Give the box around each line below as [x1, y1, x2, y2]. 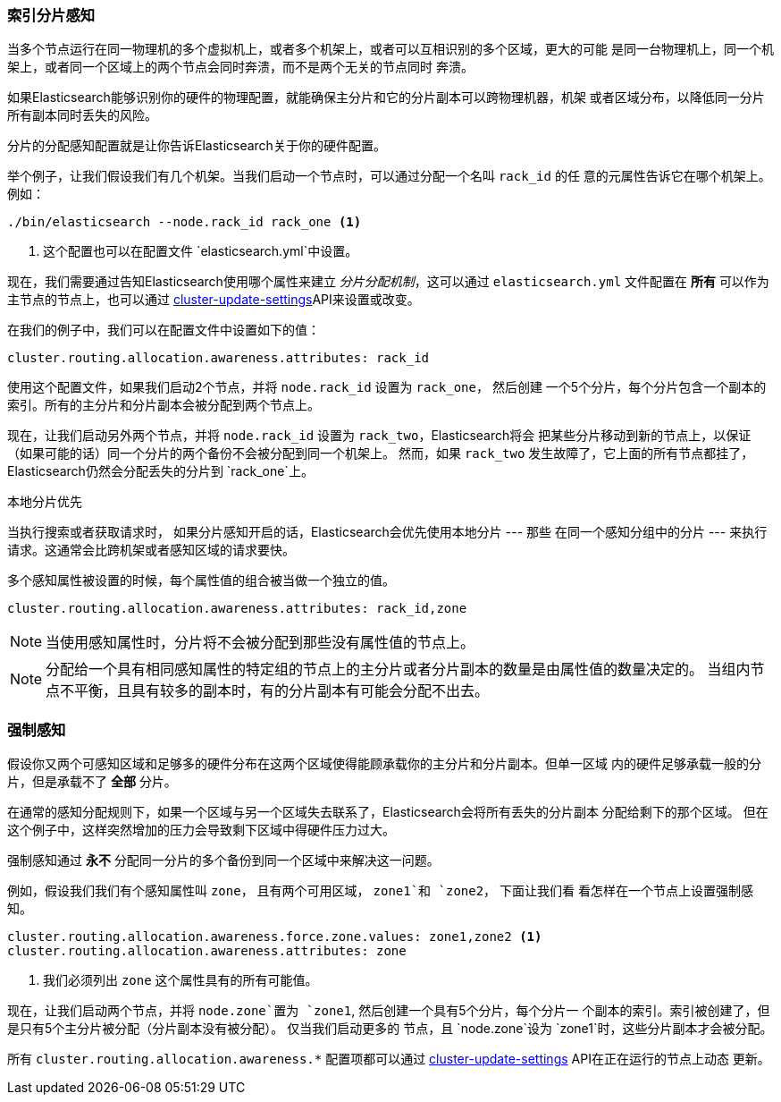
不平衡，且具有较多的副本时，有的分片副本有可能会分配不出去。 [60, 682, 490, 700]
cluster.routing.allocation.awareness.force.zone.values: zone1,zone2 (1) [7, 929, 542, 945]
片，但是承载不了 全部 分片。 [7, 774, 177, 790]
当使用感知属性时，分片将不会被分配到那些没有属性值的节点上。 [46, 633, 475, 652]
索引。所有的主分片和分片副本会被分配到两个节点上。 [7, 397, 320, 413]
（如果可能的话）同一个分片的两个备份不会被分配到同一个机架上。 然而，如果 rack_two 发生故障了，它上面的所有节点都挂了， [7, 445, 754, 462]
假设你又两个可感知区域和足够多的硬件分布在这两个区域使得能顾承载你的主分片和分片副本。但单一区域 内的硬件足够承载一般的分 [7, 756, 761, 772]
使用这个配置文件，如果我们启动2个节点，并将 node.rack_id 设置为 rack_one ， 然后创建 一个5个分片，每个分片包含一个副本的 [7, 379, 767, 395]
